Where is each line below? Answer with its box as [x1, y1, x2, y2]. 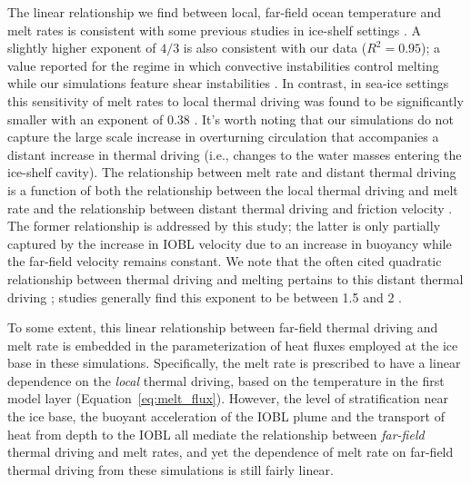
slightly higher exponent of [7, 38, 156, 57]
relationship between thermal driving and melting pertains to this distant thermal [7, 269, 464, 288]
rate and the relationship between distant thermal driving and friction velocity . [7, 198, 453, 217]
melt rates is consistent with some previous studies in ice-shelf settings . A [7, 20, 422, 39]
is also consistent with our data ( [183, 38, 367, 57]
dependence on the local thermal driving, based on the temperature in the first [7, 371, 445, 390]
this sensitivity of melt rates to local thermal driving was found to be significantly [7, 91, 464, 110]
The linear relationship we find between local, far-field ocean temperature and [7, 3, 442, 21]
